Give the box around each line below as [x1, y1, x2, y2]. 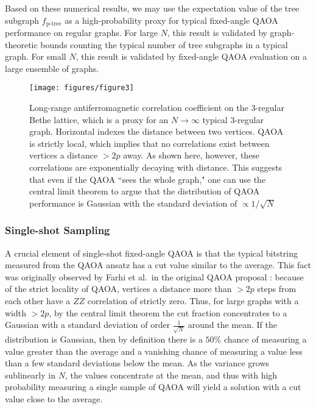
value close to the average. [5, 392, 103, 405]
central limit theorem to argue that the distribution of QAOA [29, 185, 260, 197]
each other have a [5, 294, 71, 307]
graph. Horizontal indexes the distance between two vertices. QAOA [29, 125, 284, 138]
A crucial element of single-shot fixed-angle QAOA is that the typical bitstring [5, 246, 298, 259]
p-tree [46, 21, 61, 27]
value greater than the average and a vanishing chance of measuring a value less [5, 344, 303, 357]
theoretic [5, 38, 38, 51]
